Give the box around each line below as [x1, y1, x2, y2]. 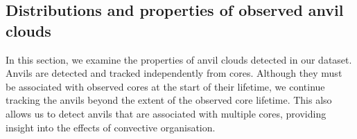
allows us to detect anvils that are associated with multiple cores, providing [6, 106, 326, 120]
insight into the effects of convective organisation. [6, 120, 216, 134]
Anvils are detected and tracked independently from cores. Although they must [6, 66, 342, 80]
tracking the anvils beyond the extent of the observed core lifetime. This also [6, 93, 332, 107]
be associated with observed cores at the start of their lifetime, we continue [6, 79, 325, 93]
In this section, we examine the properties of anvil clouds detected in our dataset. [6, 52, 352, 66]
